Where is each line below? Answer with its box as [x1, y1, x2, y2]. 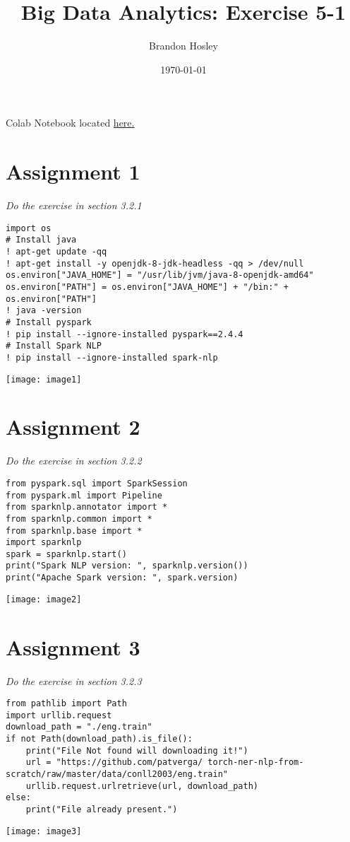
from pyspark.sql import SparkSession [6, 478, 188, 489]
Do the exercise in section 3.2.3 [6, 673, 142, 688]
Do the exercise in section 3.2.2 [6, 453, 142, 468]
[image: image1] [6, 374, 82, 385]
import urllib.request [6, 710, 112, 720]
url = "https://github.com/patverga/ [25, 757, 203, 768]
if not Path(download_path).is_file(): [6, 734, 193, 744]
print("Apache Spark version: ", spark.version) [6, 573, 239, 583]
